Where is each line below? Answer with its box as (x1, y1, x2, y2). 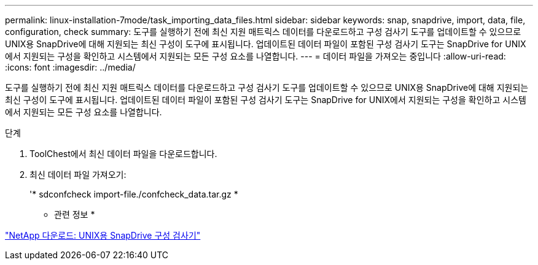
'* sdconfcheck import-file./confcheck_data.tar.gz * (29, 189, 238, 199)
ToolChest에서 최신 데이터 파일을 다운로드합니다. (29, 148, 217, 159)
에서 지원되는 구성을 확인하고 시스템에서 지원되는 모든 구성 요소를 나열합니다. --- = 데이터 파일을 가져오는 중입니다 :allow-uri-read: (5, 51, 506, 61)
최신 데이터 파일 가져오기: (29, 169, 127, 180)
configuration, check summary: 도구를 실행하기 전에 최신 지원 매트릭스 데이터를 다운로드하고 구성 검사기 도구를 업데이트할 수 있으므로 (5, 26, 521, 37)
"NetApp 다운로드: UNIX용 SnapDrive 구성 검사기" (5, 230, 201, 240)
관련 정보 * (54, 209, 95, 220)
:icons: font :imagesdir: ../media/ (5, 62, 136, 72)
